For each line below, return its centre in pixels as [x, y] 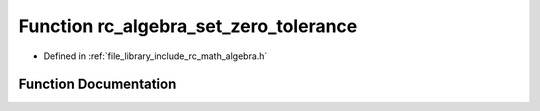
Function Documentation [97, 84]
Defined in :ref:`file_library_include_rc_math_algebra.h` [155, 56]
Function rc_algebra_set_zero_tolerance [188, 26]
